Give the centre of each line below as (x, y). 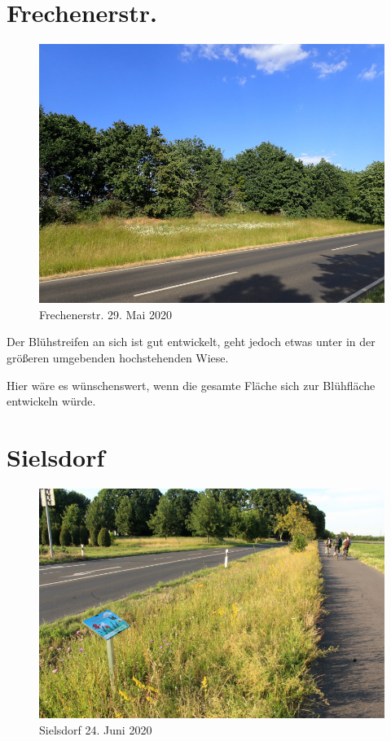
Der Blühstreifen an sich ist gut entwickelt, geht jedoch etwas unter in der (191, 342)
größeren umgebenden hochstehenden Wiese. (118, 357)
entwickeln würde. (51, 401)
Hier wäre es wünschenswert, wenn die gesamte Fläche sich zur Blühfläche (191, 385)
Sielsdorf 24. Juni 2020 (96, 729)
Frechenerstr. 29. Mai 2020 (105, 314)
